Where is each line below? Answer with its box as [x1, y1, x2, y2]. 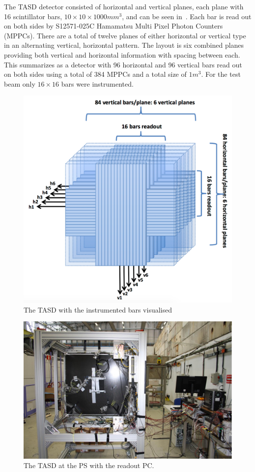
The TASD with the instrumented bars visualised [24, 304, 172, 315]
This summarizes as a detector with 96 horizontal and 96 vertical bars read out [4, 59, 242, 69]
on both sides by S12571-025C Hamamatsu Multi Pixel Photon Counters [4, 21, 223, 31]
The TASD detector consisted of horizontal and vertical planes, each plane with [4, 1, 244, 11]
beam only [4, 78, 35, 89]
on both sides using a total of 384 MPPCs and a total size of [4, 69, 187, 79]
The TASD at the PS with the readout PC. [24, 460, 154, 471]
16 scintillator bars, [4, 11, 62, 21]
